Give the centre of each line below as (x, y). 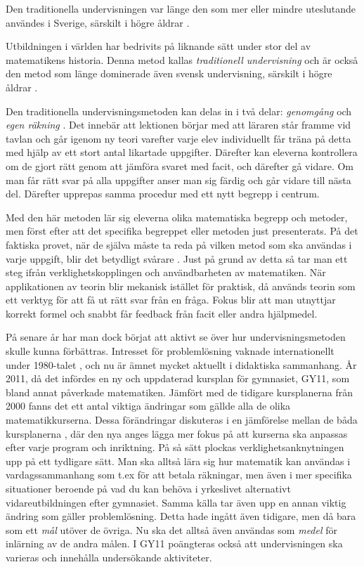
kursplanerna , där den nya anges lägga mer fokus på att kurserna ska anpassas (177, 433)
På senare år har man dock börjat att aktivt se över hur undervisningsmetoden (176, 337)
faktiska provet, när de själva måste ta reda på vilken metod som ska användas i (179, 244)
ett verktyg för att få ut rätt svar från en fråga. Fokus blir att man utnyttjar (171, 300)
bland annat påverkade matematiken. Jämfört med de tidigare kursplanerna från (180, 392)
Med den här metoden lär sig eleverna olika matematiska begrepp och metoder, (177, 217)
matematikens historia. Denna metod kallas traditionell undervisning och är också (182, 59)
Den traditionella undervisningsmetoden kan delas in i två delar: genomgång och (179, 111)
